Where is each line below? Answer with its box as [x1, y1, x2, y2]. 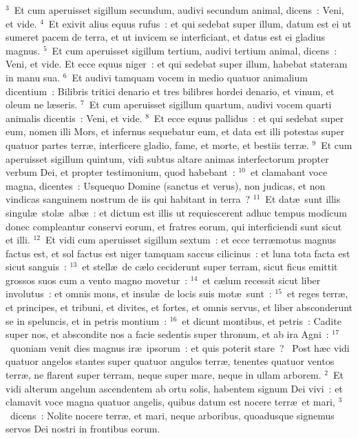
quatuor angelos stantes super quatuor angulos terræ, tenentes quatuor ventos [6, 354, 335, 368]
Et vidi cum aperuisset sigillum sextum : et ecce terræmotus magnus [45, 232, 337, 247]
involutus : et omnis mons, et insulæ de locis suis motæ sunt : [6, 286, 272, 301]
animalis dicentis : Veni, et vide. [6, 110, 143, 125]
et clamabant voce [250, 165, 328, 179]
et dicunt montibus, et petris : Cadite [182, 313, 341, 328]
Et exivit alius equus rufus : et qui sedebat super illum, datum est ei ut [48, 16, 352, 30]
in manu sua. [6, 70, 61, 84]
